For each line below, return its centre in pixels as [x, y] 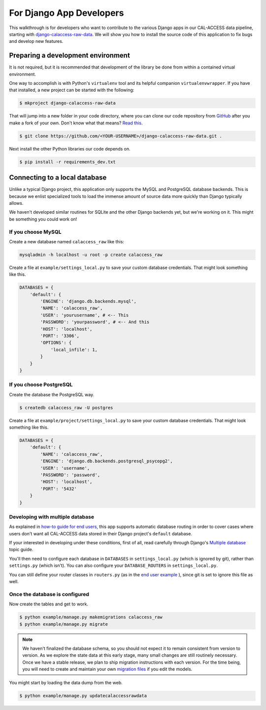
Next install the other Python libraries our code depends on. [70, 149]
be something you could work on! [43, 219]
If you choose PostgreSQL [41, 385]
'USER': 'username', [65, 468]
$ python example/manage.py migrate [64, 624]
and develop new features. [36, 41]
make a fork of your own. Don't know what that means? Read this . [76, 123]
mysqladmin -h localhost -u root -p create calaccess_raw [91, 255]
